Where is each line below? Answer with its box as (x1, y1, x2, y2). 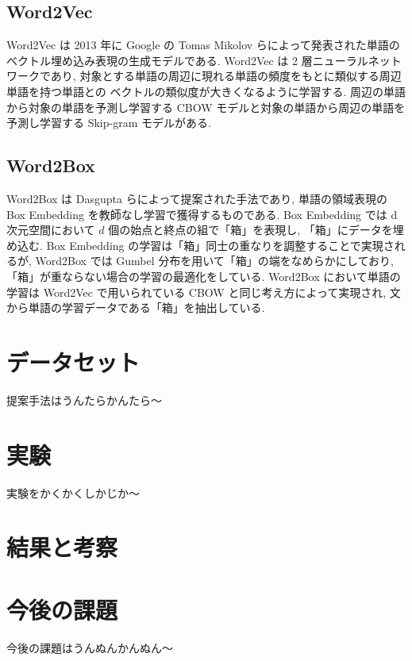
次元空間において (6, 221, 95, 238)
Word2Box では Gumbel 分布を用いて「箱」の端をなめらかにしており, (35, 252, 394, 269)
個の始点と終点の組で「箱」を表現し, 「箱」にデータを (108, 221, 393, 238)
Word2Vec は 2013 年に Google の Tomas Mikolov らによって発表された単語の (6, 37, 400, 53)
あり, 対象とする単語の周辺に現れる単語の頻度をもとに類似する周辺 (50, 67, 402, 84)
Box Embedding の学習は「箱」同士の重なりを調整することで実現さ (46, 236, 395, 253)
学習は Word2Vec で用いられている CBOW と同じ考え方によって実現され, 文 (6, 283, 401, 300)
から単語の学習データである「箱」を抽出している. (6, 299, 265, 316)
